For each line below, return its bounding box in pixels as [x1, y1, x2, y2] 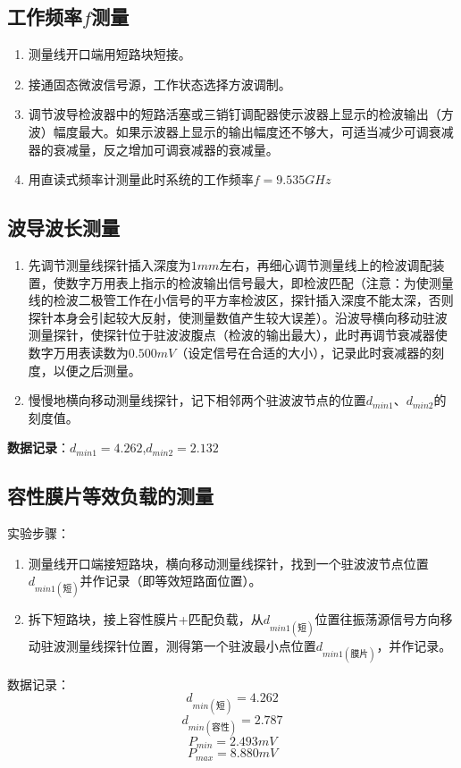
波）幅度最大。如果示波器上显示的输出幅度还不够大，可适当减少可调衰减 [28, 122, 454, 140]
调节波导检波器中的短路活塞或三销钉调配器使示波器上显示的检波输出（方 [28, 105, 454, 123]
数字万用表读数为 [28, 342, 129, 361]
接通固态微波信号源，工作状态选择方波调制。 [28, 74, 291, 93]
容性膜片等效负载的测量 [7, 482, 214, 510]
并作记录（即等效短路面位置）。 [80, 571, 262, 590]
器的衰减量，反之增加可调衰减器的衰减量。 [28, 139, 279, 158]
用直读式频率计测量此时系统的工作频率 [28, 170, 254, 189]
